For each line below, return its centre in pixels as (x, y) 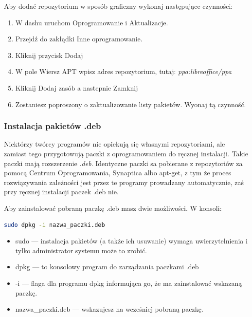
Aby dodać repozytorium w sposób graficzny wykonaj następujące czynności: (118, 6)
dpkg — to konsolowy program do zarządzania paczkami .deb (107, 267)
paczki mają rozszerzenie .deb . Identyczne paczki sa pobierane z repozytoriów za (123, 163)
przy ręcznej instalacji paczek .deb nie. (61, 192)
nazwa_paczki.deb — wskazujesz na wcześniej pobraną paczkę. (109, 309)
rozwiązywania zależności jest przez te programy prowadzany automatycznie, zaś (124, 182)
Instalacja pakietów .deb (53, 126)
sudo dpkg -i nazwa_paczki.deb (54, 225)
